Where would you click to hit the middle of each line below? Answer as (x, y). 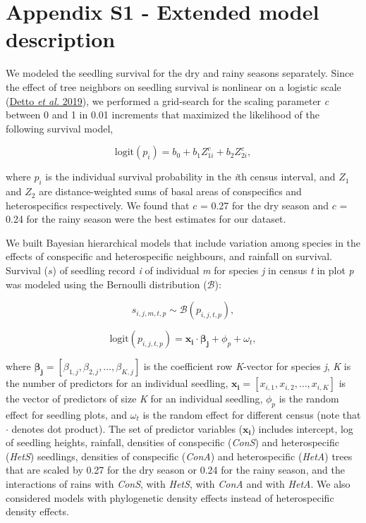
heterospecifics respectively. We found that (98, 205)
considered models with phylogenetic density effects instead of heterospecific (170, 497)
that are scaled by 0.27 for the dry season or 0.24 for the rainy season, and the (175, 470)
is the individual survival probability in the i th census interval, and (190, 177)
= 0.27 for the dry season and (264, 205)
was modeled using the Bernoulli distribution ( (106, 284)
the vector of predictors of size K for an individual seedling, (134, 399)
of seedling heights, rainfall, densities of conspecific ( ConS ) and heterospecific (172, 442)
